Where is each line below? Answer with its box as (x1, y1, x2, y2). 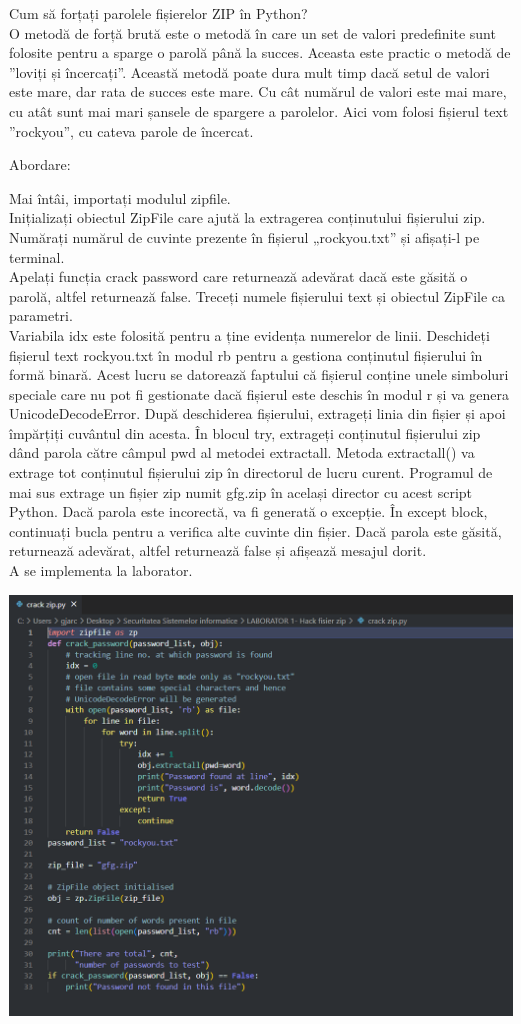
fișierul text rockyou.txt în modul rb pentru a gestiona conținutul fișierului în (9, 344, 483, 365)
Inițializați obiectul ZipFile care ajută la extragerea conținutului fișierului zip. (9, 207, 486, 228)
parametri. (9, 305, 73, 326)
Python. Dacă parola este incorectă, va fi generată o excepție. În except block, (9, 501, 488, 522)
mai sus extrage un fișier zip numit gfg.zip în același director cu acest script (9, 481, 473, 502)
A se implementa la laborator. (9, 560, 193, 581)
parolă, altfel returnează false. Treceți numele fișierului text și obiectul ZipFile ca (9, 285, 506, 306)
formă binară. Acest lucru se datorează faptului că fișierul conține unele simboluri (9, 364, 509, 385)
